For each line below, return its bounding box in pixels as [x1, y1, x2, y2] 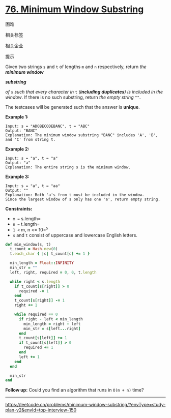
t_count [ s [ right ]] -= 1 [14, 298, 65, 303]
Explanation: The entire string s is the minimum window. [5, 164, 131, 170]
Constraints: [5, 205, 33, 212]
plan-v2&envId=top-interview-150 [5, 407, 77, 413]
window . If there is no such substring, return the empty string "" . [5, 94, 141, 100]
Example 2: [5, 146, 30, 152]
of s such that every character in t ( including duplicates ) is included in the [5, 88, 163, 95]
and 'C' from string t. [5, 137, 56, 142]
